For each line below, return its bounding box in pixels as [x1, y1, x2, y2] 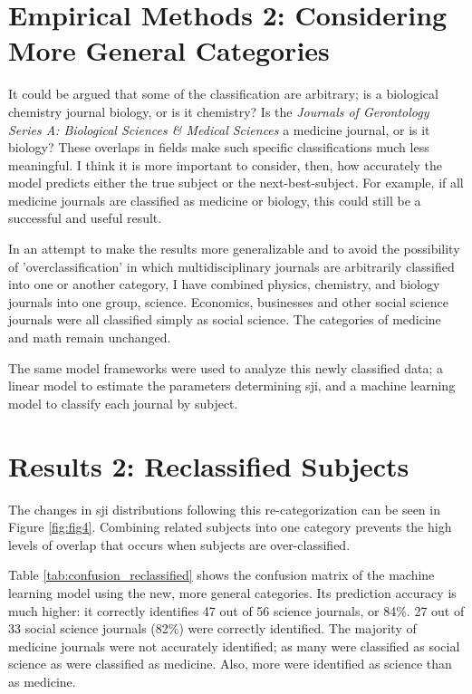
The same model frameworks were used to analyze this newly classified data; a [8, 358, 444, 377]
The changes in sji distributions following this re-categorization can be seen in [8, 499, 440, 518]
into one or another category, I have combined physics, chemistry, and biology [8, 275, 440, 294]
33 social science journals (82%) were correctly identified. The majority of [8, 619, 417, 638]
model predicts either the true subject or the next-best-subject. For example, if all [8, 173, 464, 192]
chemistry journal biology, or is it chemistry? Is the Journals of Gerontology [8, 101, 429, 120]
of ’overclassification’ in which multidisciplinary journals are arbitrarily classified [8, 256, 455, 275]
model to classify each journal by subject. [8, 393, 238, 412]
